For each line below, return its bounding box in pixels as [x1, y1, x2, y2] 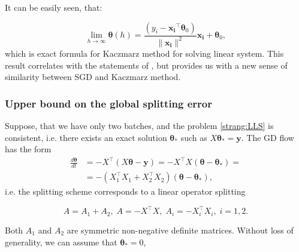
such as [180, 131, 207, 143]
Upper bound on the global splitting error [5, 96, 213, 110]
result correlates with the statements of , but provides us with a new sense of [5, 59, 288, 71]
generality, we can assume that [5, 235, 117, 248]
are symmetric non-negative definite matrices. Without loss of [67, 223, 294, 236]
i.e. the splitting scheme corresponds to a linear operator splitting [5, 185, 246, 198]
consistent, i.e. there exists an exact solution [5, 131, 167, 143]
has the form [5, 143, 52, 155]
